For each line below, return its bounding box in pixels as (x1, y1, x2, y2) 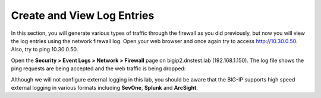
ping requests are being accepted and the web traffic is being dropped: (11, 65, 186, 72)
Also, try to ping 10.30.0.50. (11, 46, 78, 53)
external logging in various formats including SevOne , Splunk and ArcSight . (11, 84, 199, 91)
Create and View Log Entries (11, 9, 155, 22)
